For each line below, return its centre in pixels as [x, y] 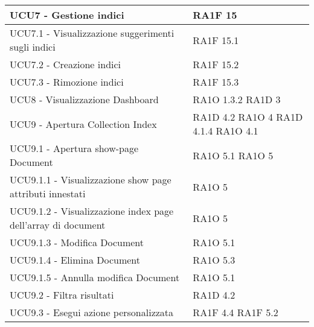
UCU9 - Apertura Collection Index [83, 124]
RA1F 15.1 [216, 40]
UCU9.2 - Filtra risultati [62, 295]
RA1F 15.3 [216, 82]
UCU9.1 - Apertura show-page [74, 148]
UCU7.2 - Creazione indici [66, 64]
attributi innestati [48, 193]
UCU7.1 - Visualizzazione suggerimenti [92, 33]
